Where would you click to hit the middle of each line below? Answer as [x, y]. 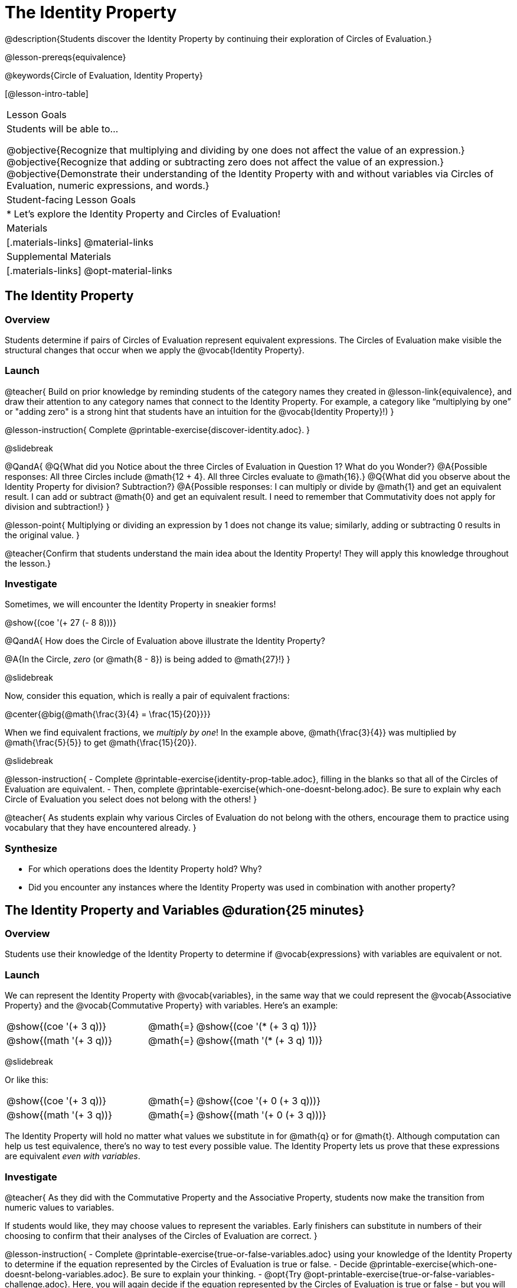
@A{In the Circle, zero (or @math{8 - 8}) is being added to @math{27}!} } [148, 659]
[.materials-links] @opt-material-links [89, 270]
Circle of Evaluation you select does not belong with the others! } [131, 799]
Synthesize [31, 848]
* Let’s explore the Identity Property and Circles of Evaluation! [144, 214]
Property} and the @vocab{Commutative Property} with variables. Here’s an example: [171, 1006]
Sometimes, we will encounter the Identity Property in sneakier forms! [140, 604]
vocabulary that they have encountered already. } [101, 828]
